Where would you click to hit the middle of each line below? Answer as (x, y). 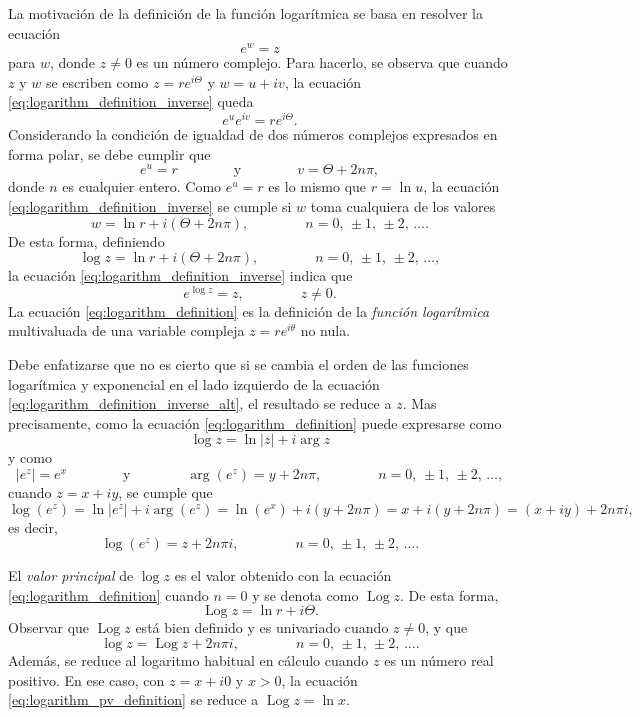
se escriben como (97, 81)
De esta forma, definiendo (86, 240)
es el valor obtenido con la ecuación (283, 575)
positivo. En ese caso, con (86, 679)
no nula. (325, 330)
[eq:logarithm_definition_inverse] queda (131, 101)
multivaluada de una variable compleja (126, 330)
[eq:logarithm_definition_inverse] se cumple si (150, 205)
